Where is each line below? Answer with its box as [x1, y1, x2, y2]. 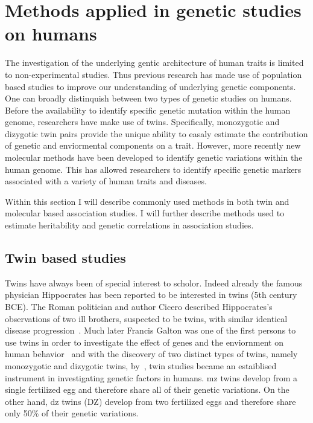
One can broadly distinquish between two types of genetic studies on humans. [5, 92, 292, 105]
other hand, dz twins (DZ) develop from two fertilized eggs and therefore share [5, 395, 296, 407]
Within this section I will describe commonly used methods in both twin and [5, 195, 289, 207]
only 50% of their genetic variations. [5, 407, 139, 419]
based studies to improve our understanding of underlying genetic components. [5, 80, 296, 92]
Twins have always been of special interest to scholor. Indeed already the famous [5, 276, 303, 289]
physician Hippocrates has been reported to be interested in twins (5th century [5, 288, 297, 301]
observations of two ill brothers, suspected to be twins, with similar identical [5, 312, 288, 325]
